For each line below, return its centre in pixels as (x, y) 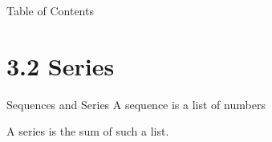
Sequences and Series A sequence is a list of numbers (136, 104)
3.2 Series (61, 65)
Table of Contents (50, 10)
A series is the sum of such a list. (88, 131)
